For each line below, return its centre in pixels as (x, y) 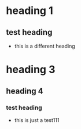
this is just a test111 (37, 120)
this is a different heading (45, 46)
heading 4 (25, 91)
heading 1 (30, 11)
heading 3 (31, 69)
